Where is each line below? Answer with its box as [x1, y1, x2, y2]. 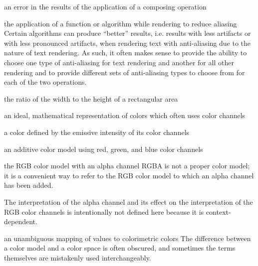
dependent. [4, 216, 37, 227]
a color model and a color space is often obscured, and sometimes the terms [4, 243, 236, 253]
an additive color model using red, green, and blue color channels [4, 143, 203, 154]
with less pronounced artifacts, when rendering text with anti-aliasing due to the [4, 37, 251, 48]
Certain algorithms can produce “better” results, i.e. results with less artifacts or [4, 28, 251, 38]
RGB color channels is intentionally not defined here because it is [4, 206, 204, 217]
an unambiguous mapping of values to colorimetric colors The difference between [4, 233, 251, 243]
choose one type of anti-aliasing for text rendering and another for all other [4, 57, 234, 67]
